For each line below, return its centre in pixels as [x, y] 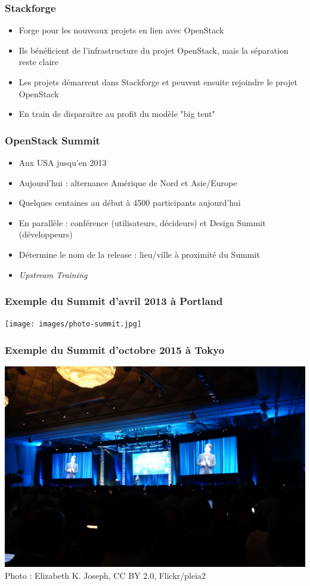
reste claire [39, 62]
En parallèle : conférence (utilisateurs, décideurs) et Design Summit [142, 222]
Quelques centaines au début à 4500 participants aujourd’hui [130, 203]
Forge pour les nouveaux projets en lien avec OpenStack [121, 30]
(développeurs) [46, 234]
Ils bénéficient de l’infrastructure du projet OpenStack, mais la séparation [154, 50]
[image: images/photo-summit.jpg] [73, 324]
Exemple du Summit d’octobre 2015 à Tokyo [115, 349]
